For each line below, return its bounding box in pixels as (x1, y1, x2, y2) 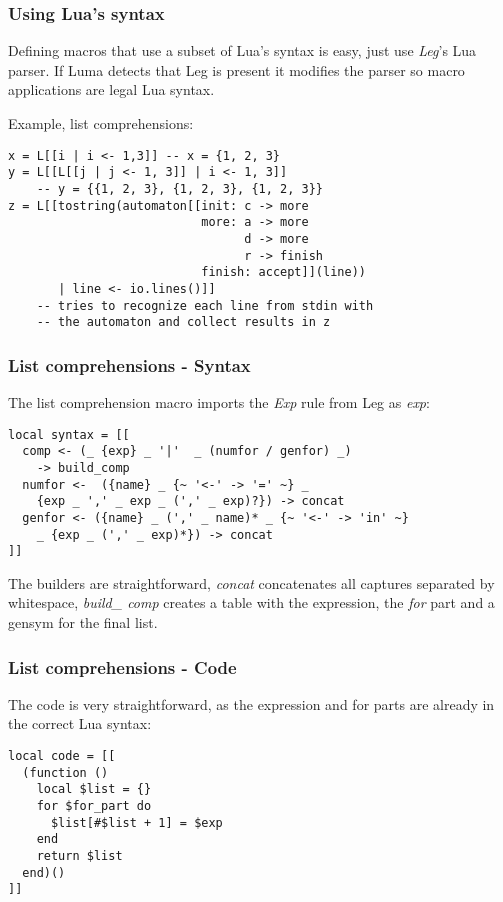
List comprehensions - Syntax (8, 352, 251, 377)
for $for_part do (36, 799, 152, 814)
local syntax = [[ (8, 427, 130, 442)
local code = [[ (8, 749, 116, 764)
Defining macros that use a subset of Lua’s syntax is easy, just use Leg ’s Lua (8, 40, 477, 61)
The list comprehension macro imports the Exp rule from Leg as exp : (8, 392, 430, 413)
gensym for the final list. (8, 612, 158, 633)
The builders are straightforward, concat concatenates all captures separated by (8, 572, 495, 593)
